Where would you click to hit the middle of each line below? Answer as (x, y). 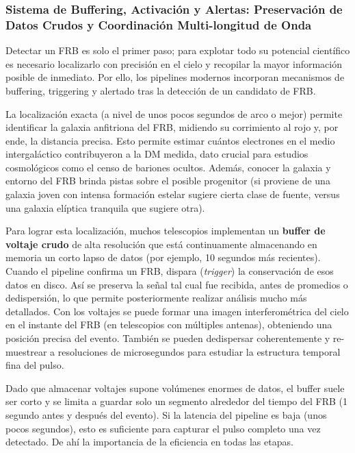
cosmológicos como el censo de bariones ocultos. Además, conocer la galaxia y (168, 167)
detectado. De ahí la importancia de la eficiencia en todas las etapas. (149, 442)
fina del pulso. (35, 365)
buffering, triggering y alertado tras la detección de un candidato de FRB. (161, 90)
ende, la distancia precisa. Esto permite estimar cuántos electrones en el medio (170, 140)
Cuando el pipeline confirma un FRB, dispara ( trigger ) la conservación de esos (170, 271)
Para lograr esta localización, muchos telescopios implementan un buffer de (166, 231)
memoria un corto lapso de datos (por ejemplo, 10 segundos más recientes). (163, 257)
